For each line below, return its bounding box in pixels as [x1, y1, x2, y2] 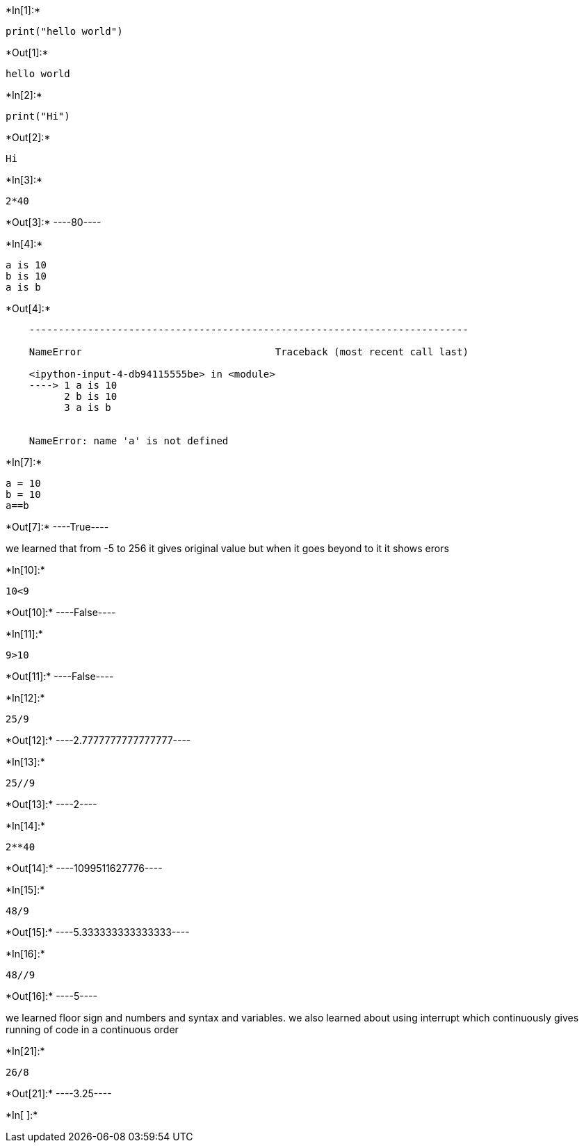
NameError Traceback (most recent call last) [29, 346, 469, 357]
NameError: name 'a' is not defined [29, 435, 229, 446]
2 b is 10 [64, 391, 117, 402]
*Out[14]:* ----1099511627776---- [6, 862, 163, 874]
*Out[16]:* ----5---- [6, 990, 97, 1002]
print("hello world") [6, 26, 123, 37]
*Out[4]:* [6, 302, 51, 314]
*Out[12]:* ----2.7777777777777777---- [6, 734, 191, 746]
